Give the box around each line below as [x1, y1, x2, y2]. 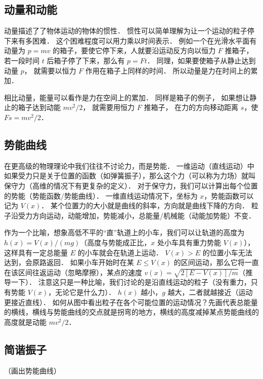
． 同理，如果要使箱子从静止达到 [147, 55, 256, 65]
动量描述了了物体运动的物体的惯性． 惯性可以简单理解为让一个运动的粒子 [4, 25, 247, 36]
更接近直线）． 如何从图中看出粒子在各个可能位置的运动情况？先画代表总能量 [4, 296, 258, 307]
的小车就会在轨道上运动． [77, 247, 163, 257]
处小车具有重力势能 [157, 237, 222, 247]
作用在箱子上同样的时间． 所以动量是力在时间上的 [85, 65, 251, 75]
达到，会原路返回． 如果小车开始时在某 [4, 257, 134, 268]
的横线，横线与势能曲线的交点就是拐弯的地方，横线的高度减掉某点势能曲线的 [4, 307, 259, 317]
